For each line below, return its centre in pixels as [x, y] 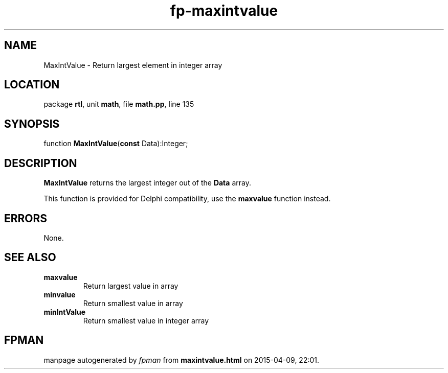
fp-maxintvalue [224, 11]
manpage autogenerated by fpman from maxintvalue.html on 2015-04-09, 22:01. [182, 360]
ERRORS [26, 218]
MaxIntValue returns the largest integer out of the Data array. [147, 183]
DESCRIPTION [41, 163]
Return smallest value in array [133, 303]
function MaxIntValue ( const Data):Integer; [116, 144]
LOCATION [32, 85]
